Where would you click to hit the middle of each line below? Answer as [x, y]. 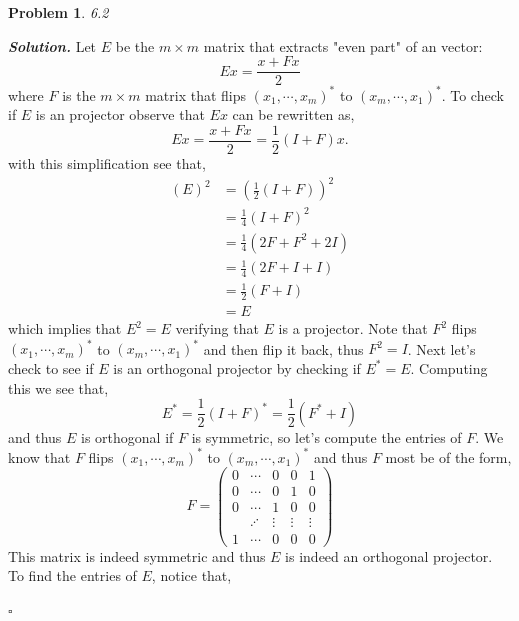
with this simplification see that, [107, 163]
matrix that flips [196, 94]
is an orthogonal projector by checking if [237, 367]
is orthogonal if [127, 436]
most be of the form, [448, 456]
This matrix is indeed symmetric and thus [137, 555]
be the [135, 45]
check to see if [51, 367]
